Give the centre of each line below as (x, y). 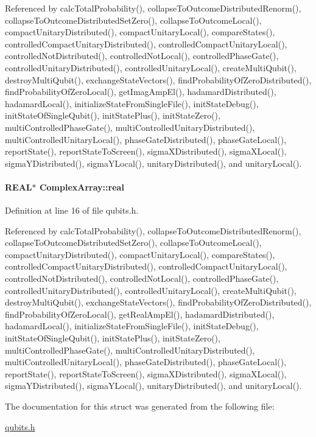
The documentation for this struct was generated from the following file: (140, 406)
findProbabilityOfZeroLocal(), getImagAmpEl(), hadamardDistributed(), (141, 92)
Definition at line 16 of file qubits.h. (72, 210)
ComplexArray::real (82, 187)
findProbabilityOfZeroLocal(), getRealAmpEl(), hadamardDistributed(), (140, 314)
